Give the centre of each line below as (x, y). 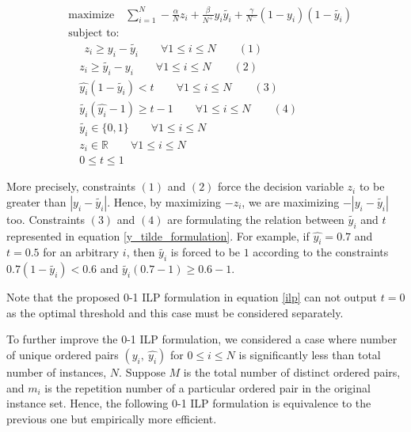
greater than (36, 201)
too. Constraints (46, 219)
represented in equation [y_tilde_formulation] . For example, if (158, 235)
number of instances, (57, 372)
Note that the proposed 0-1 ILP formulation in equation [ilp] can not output (192, 297)
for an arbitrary (81, 252)
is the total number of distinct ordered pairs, (292, 372)
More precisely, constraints (71, 186)
